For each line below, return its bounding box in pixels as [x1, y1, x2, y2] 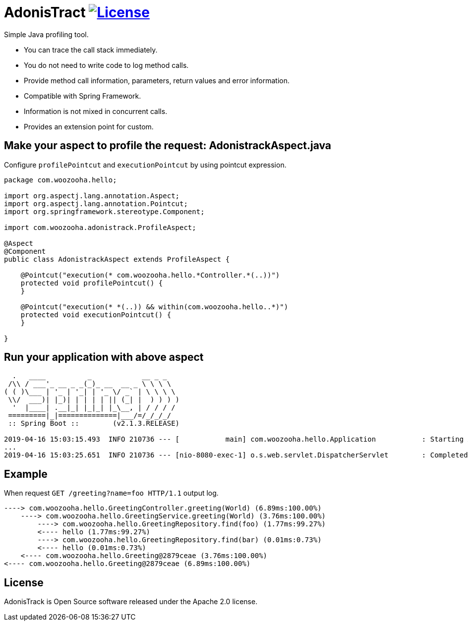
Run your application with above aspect [4, 351, 204, 364]
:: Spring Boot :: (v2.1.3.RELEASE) [8, 419, 180, 428]
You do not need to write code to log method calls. [24, 60, 189, 69]
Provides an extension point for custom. [24, 122, 154, 131]
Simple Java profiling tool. [4, 30, 89, 39]
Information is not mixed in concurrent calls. [24, 107, 168, 115]
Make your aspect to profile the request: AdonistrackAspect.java [4, 139, 332, 152]
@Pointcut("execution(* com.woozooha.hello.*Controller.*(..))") [20, 271, 280, 279]
